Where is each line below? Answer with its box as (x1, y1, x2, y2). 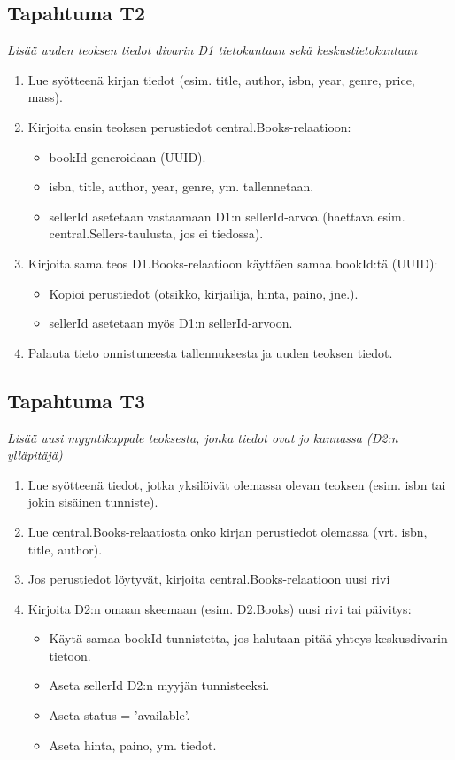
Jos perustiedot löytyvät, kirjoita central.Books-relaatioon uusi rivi (27, 570, 390, 588)
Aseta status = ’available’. (49, 706, 190, 725)
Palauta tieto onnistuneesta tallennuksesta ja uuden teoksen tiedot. (27, 343, 393, 361)
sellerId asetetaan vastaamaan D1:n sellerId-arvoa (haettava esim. (49, 206, 405, 225)
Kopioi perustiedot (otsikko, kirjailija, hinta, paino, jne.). (49, 283, 359, 302)
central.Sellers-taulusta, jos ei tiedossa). (49, 224, 264, 243)
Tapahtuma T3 (7, 386, 146, 414)
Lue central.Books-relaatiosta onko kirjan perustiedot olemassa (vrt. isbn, (27, 522, 428, 540)
